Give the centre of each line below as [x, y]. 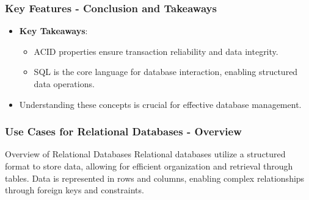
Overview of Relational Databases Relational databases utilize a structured [145, 154]
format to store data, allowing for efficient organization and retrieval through [149, 166]
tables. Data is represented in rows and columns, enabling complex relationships [155, 178]
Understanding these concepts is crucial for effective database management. [160, 104]
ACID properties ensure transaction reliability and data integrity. [156, 51]
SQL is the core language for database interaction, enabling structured [166, 72]
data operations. [64, 84]
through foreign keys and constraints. [75, 190]
